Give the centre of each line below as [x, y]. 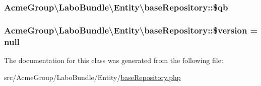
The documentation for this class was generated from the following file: [114, 60]
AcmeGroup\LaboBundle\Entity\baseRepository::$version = [131, 30]
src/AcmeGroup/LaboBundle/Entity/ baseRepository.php [92, 77]
